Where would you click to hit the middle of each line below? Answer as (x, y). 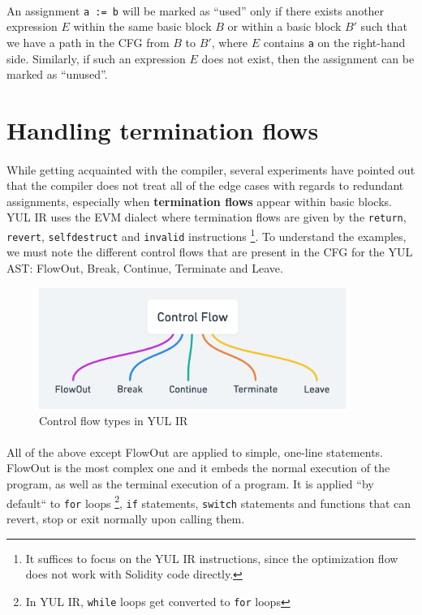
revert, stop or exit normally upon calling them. (126, 518)
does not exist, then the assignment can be (308, 58)
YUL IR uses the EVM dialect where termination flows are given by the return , (207, 217)
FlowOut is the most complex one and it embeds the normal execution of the (198, 468)
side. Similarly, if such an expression (96, 58)
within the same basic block (142, 26)
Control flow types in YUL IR (114, 420)
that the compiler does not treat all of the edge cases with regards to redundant (205, 185)
